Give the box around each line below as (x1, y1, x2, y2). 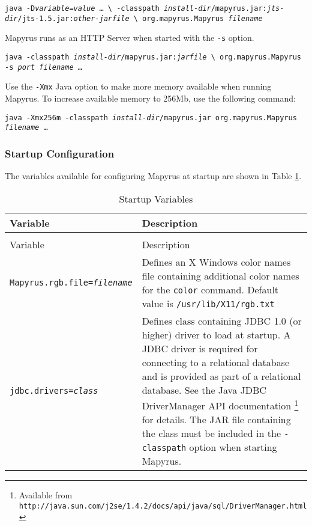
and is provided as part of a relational (142, 369, 301, 383)
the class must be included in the (142, 426, 281, 440)
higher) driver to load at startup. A (142, 327, 291, 341)
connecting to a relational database (142, 355, 290, 369)
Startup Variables (119, 191, 193, 206)
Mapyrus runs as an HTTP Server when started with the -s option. (5, 31, 254, 44)
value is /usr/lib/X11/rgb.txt (142, 296, 275, 310)
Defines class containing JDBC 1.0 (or (142, 313, 302, 328)
